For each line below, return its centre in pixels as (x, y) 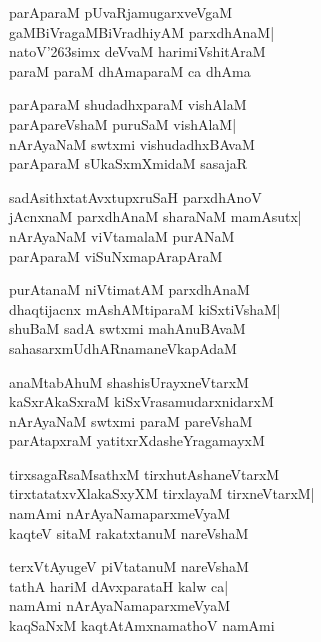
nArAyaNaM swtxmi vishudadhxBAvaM (132, 143)
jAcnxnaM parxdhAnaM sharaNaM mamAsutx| (155, 216)
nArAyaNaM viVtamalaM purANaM (122, 235)
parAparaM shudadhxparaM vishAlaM (128, 104)
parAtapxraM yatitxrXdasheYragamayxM (137, 440)
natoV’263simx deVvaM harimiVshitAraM (137, 51)
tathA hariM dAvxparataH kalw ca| (119, 585)
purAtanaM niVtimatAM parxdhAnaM (129, 289)
